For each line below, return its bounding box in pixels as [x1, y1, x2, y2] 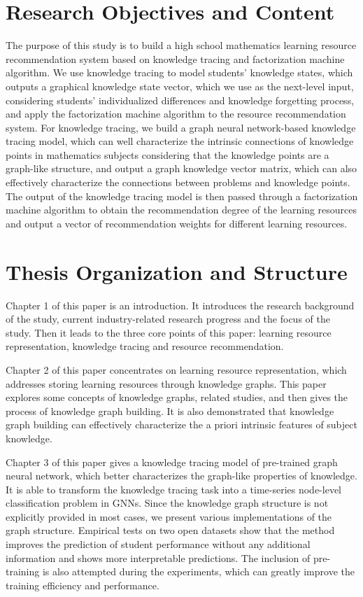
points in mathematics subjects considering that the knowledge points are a [6, 147, 329, 162]
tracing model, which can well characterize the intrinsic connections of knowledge [6, 134, 354, 148]
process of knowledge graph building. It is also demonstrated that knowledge [6, 403, 334, 418]
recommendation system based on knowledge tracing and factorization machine [6, 51, 345, 66]
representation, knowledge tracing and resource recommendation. [6, 339, 284, 353]
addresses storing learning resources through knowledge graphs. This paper [6, 376, 327, 391]
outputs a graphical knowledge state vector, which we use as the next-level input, [6, 78, 354, 93]
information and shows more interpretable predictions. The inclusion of [6, 550, 311, 565]
